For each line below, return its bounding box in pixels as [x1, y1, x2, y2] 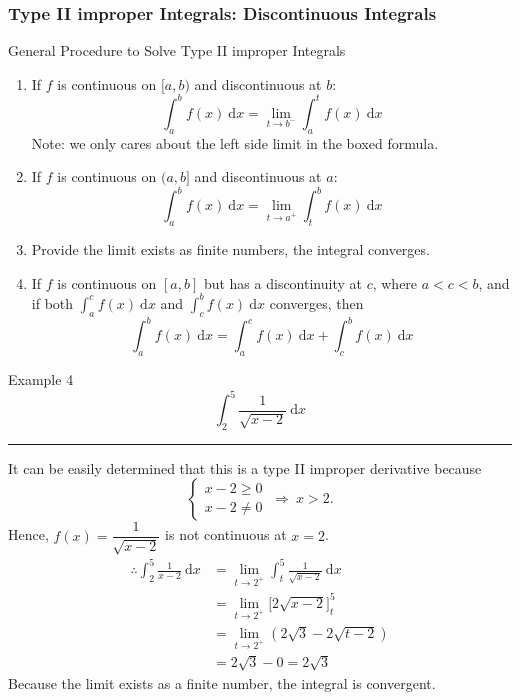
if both [31, 292, 74, 313]
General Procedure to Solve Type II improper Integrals [8, 40, 346, 61]
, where [372, 272, 418, 293]
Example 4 [8, 368, 74, 389]
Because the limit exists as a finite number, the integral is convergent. [8, 672, 436, 693]
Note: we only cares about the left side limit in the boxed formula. [31, 132, 439, 153]
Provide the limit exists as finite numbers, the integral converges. [31, 239, 430, 260]
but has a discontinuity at [203, 272, 362, 293]
